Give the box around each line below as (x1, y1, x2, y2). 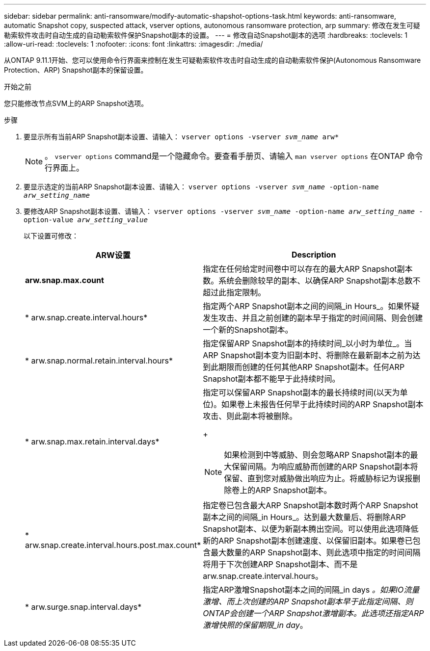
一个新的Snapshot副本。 (203, 325, 293, 335)
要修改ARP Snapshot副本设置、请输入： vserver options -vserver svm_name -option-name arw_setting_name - (24, 207, 423, 215)
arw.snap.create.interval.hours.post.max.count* (25, 540, 201, 550)
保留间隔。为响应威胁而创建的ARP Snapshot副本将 (232, 462, 418, 471)
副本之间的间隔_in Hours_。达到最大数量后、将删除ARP (203, 512, 406, 522)
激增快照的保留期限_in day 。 (203, 620, 308, 630)
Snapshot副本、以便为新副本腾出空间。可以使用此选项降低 (203, 524, 419, 534)
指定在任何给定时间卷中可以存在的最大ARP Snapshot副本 (203, 264, 413, 274)
